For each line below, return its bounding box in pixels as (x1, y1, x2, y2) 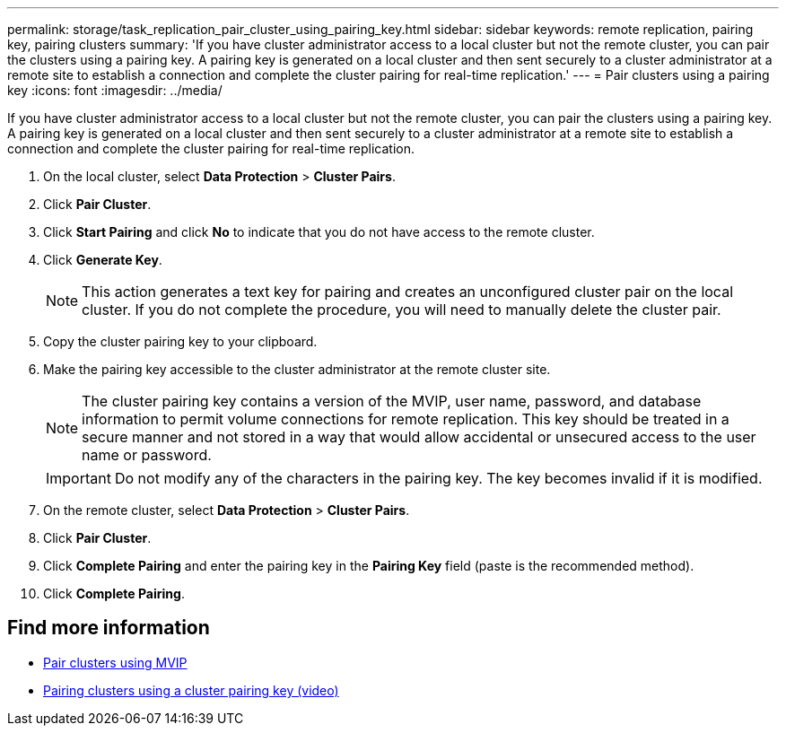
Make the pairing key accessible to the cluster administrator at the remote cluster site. (43, 362, 551, 377)
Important (46, 469, 111, 487)
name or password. (82, 446, 212, 464)
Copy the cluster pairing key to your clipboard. (43, 334, 318, 349)
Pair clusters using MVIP (43, 654, 188, 670)
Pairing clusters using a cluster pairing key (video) (43, 682, 339, 698)
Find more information (7, 616, 210, 640)
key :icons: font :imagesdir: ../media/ (7, 83, 223, 98)
